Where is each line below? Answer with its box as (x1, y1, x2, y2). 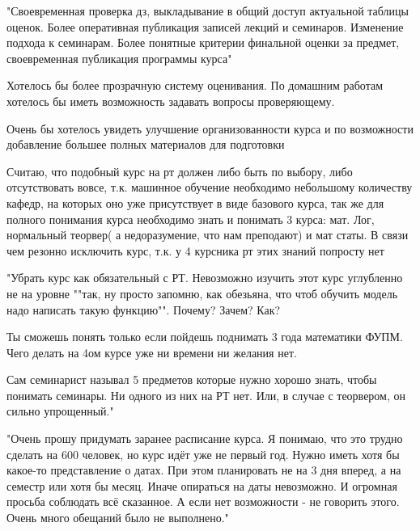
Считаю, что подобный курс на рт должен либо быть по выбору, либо (6, 162, 353, 179)
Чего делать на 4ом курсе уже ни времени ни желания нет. (6, 343, 297, 360)
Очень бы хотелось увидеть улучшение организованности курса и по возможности (6, 120, 414, 137)
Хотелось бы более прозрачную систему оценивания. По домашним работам (6, 77, 383, 94)
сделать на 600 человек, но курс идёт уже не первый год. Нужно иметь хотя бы (6, 445, 400, 462)
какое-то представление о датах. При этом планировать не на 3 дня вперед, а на (6, 461, 401, 478)
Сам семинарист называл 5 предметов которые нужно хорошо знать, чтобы (6, 371, 377, 388)
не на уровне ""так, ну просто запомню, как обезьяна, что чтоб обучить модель (6, 284, 398, 301)
